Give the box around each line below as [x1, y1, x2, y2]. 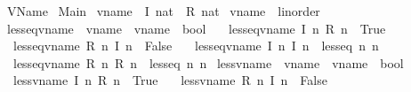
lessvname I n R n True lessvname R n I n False [12, 71, 327, 89]
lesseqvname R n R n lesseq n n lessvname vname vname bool [12, 53, 404, 72]
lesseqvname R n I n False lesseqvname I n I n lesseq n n [12, 36, 379, 55]
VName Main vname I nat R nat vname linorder [6, 2, 320, 19]
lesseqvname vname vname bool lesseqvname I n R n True [6, 19, 386, 37]
